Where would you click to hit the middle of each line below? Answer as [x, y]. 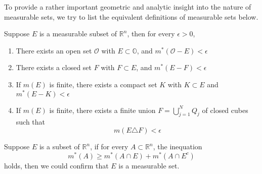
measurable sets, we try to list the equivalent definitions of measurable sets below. [131, 16]
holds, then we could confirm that [56, 165]
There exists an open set [54, 50]
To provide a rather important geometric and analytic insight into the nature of [128, 7]
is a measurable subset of [78, 34]
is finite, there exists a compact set [103, 84]
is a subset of [59, 147]
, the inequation [178, 147]
